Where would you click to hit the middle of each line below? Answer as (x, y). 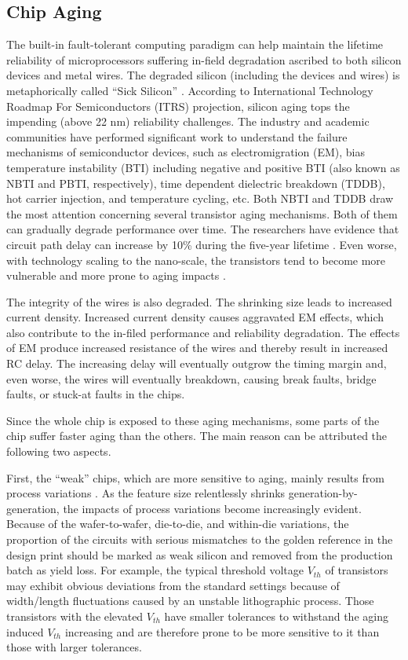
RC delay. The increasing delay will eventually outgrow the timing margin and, (197, 363)
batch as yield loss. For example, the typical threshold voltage (155, 570)
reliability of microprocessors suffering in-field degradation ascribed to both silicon (204, 59)
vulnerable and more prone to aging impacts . (116, 275)
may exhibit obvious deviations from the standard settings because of (173, 585)
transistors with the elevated (75, 616)
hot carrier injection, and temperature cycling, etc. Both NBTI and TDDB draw (200, 198)
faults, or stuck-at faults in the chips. (96, 394)
